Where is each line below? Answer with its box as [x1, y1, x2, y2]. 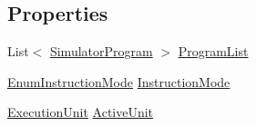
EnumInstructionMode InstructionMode [7, 72, 230, 91]
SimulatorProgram [49, 42, 153, 61]
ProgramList [178, 42, 249, 61]
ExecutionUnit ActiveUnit [7, 102, 154, 121]
